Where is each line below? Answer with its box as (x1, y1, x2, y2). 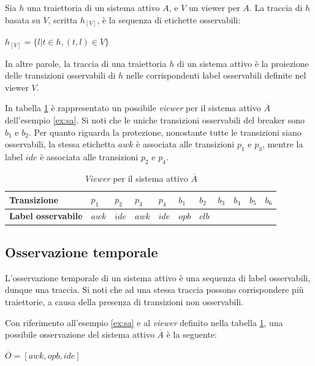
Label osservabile (9, 209, 83, 222)
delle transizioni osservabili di (5, 69, 116, 82)
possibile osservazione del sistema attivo (5, 328, 154, 341)
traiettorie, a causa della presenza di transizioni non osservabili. (5, 295, 244, 308)
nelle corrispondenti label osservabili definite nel (126, 69, 306, 82)
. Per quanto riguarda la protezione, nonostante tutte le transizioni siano (28, 125, 302, 138)
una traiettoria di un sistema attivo (27, 1, 160, 14)
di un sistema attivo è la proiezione (176, 56, 309, 69)
